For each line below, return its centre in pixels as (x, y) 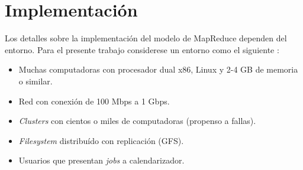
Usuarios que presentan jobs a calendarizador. (101, 160)
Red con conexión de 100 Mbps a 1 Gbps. (94, 101)
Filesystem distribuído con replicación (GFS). (101, 140)
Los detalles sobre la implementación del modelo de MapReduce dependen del (146, 38)
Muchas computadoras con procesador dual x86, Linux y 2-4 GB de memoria (158, 69)
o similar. (36, 81)
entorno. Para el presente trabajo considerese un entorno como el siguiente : (142, 49)
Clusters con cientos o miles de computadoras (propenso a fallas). (137, 121)
